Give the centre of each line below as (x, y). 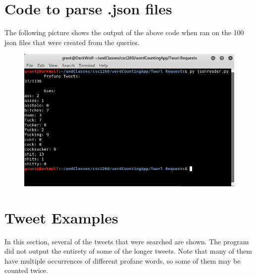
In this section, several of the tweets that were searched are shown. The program (127, 241)
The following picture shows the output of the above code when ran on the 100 (124, 32)
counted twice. (26, 270)
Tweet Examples (61, 217)
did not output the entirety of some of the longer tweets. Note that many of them (128, 251)
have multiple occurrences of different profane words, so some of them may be (123, 260)
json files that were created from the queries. (72, 42)
